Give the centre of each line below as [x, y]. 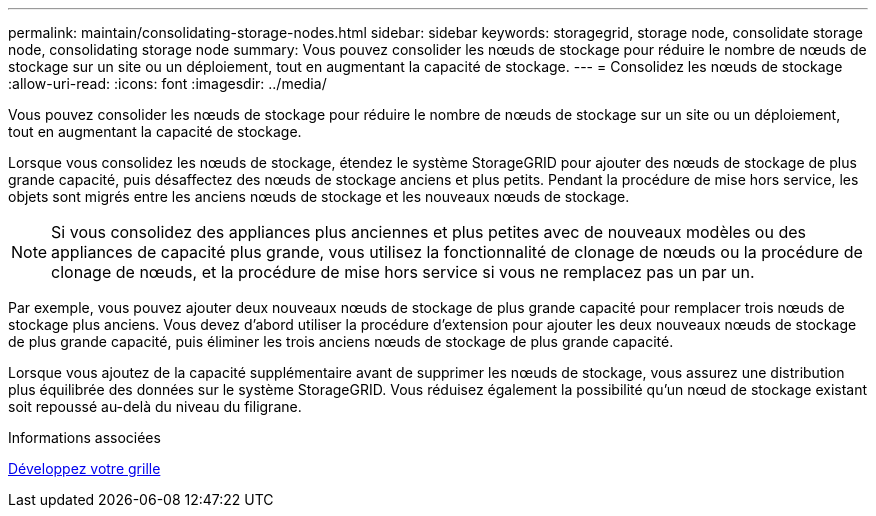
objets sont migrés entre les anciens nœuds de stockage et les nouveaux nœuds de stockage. [319, 196]
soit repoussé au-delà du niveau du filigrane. [155, 406]
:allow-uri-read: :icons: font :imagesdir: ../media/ [167, 83]
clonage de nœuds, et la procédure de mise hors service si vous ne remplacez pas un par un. [403, 272]
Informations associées [84, 437]
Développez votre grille [84, 468]
